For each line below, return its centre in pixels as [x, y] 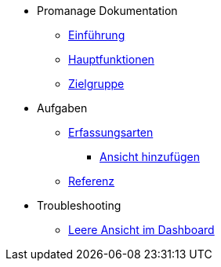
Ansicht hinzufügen [150, 157]
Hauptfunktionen [111, 59]
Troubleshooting [79, 205]
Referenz [92, 181]
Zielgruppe [96, 84]
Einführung [97, 35]
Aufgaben [62, 108]
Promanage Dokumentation [107, 11]
